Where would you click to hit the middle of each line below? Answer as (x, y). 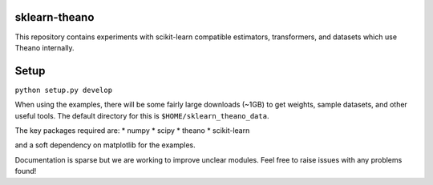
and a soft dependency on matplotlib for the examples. (105, 145)
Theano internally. (45, 47)
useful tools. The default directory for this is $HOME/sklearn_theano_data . (142, 115)
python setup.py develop (63, 90)
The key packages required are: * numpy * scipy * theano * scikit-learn (132, 130)
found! (26, 171)
